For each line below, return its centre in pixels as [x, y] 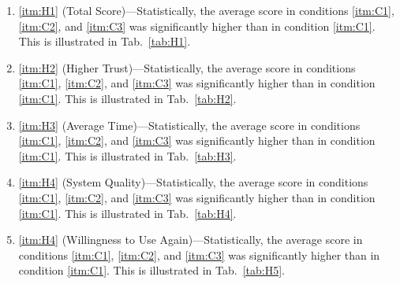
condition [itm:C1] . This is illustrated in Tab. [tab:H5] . [151, 270]
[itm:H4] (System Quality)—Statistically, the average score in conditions [193, 182]
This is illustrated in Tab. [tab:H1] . [105, 41]
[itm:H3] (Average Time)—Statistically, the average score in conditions [189, 125]
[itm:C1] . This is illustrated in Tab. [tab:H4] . [127, 213]
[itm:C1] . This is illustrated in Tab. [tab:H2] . [127, 98]
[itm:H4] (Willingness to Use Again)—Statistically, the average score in [191, 240]
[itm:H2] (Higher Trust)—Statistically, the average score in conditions [187, 67]
